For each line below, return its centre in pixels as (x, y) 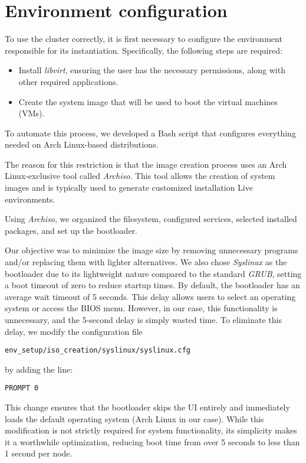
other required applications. (68, 81)
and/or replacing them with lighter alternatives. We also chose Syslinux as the (146, 262)
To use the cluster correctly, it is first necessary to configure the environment (144, 39)
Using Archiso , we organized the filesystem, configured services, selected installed (151, 219)
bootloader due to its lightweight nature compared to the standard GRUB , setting (153, 273)
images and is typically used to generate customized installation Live (129, 188)
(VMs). (32, 113)
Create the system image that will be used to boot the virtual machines (148, 101)
